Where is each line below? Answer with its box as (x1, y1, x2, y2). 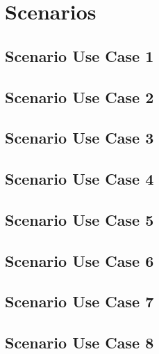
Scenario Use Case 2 (5, 86, 154, 107)
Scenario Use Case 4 (5, 168, 154, 190)
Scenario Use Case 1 (5, 45, 154, 66)
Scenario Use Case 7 (5, 291, 154, 312)
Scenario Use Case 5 (5, 208, 154, 230)
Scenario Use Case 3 (5, 127, 154, 148)
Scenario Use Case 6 (5, 249, 154, 271)
